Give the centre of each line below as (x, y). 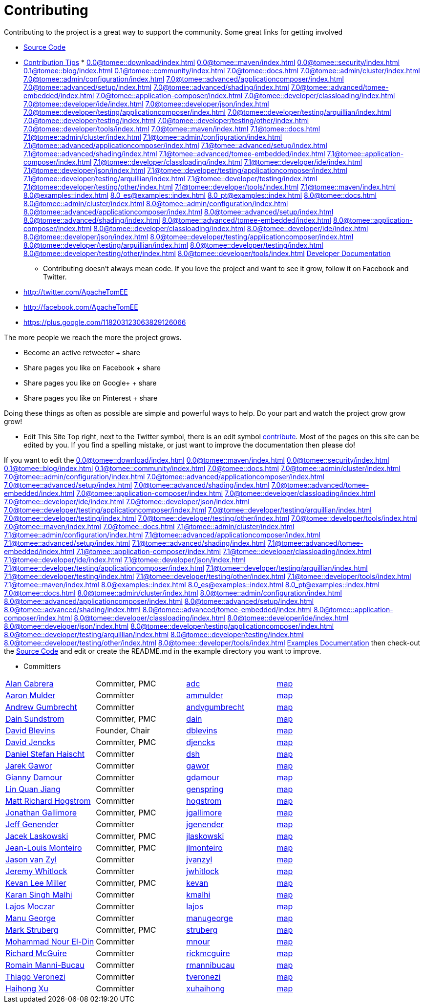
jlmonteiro (204, 847)
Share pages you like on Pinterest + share (91, 398)
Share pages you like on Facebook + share (92, 367)
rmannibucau (211, 965)
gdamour (203, 777)
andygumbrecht (215, 707)
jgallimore (204, 812)
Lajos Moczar (30, 906)
